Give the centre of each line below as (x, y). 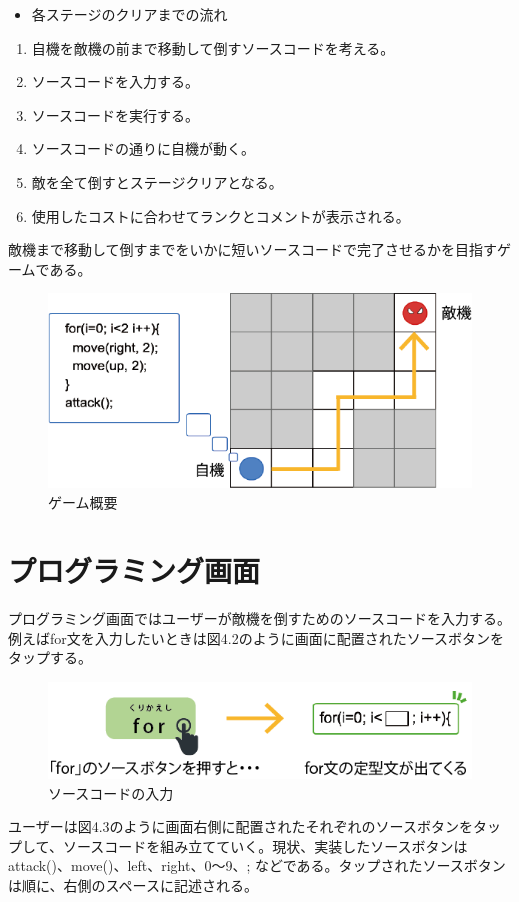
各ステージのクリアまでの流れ (129, 14)
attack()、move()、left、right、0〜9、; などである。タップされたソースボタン (257, 865)
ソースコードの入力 (111, 792)
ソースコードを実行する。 (115, 114)
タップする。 (50, 657)
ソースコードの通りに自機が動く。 (143, 148)
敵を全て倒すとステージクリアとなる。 (157, 181)
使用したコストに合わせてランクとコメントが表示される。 (220, 215)
